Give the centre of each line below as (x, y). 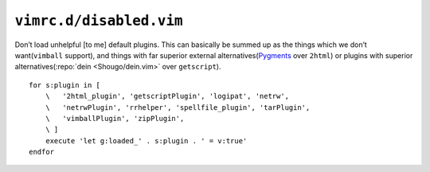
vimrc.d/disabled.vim (99, 21)
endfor (42, 152)
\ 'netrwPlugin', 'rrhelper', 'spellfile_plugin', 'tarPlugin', (178, 107)
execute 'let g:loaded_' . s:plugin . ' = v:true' (146, 141)
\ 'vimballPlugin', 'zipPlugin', (115, 118)
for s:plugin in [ (65, 85)
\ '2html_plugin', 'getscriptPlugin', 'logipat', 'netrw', (167, 96)
